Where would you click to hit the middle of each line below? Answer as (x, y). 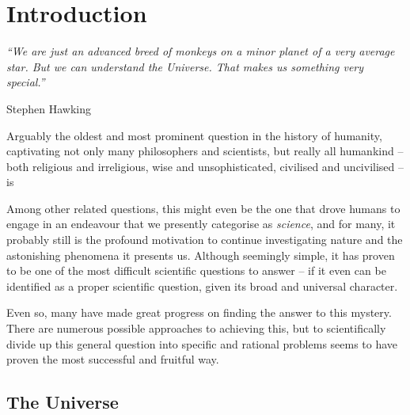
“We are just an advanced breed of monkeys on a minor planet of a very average (201, 51)
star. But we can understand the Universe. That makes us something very (185, 66)
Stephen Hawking (49, 108)
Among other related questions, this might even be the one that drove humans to (203, 208)
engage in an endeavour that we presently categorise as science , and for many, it (201, 224)
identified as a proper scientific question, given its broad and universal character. (202, 286)
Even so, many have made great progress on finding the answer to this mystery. (199, 312)
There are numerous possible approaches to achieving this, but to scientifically (196, 328)
